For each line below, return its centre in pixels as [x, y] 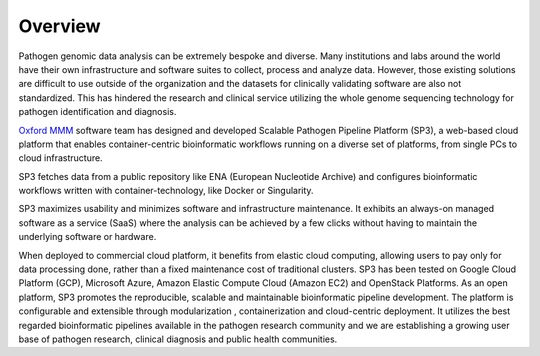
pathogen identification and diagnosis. [97, 112]
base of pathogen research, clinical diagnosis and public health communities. [178, 339]
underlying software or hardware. [87, 237]
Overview [59, 26]
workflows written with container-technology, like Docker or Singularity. [166, 191]
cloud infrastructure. [61, 158]
